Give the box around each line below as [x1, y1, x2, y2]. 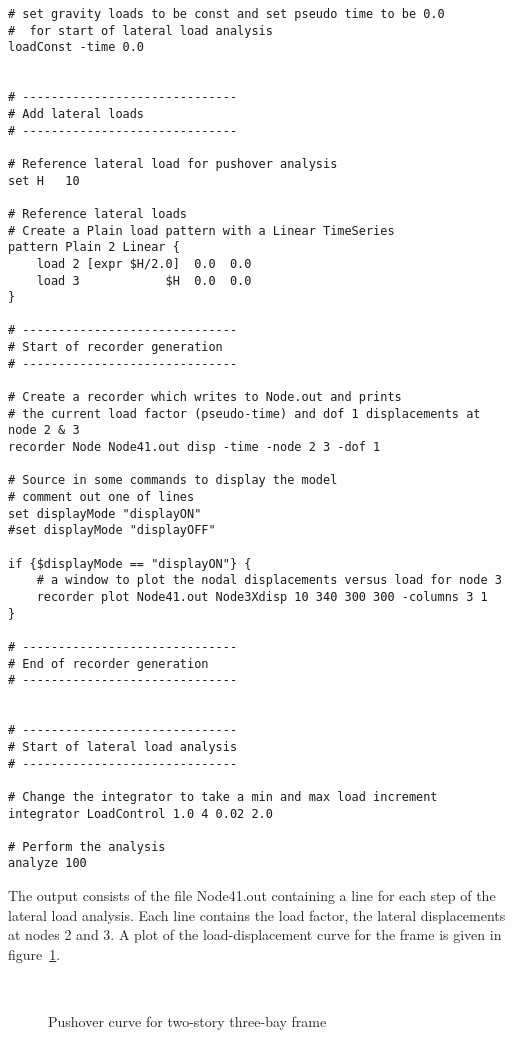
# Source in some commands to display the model [8, 473, 338, 488]
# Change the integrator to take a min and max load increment [8, 789, 438, 804]
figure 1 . [8, 943, 61, 964]
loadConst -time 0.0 [8, 40, 145, 55]
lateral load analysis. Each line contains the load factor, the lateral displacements [8, 904, 506, 925]
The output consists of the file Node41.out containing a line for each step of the [8, 885, 496, 906]
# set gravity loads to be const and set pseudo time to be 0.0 [8, 7, 445, 21]
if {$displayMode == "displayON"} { [8, 556, 252, 571]
